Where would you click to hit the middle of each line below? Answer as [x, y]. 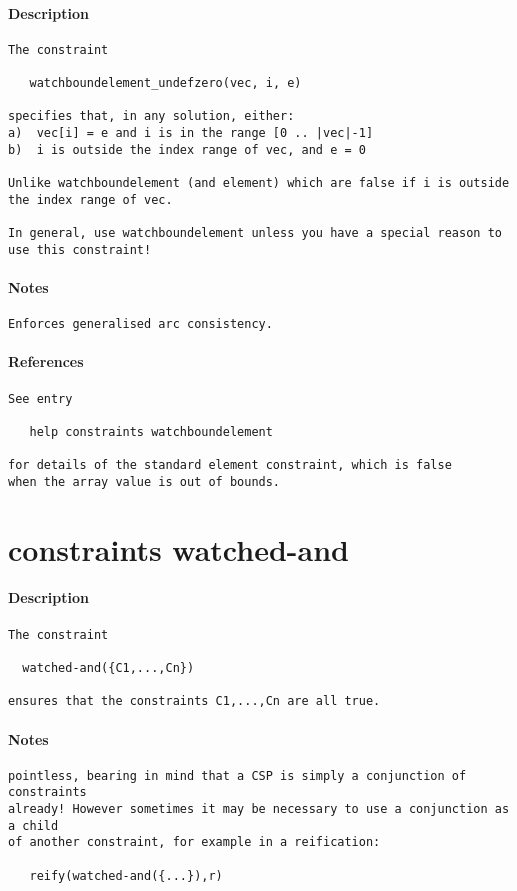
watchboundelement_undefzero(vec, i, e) [165, 83]
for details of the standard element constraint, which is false [230, 465]
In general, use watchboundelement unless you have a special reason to [255, 233]
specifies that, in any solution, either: [151, 116]
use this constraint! [80, 249]
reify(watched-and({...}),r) [126, 875]
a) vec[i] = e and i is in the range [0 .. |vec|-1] [191, 133]
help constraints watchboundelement [151, 431]
